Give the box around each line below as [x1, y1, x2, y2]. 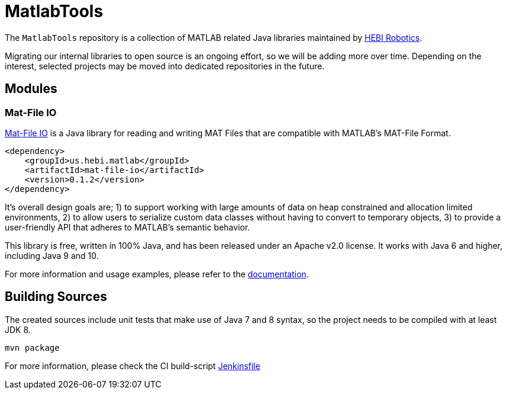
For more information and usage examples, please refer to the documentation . [5, 268, 309, 279]
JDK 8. [5, 324, 31, 335]
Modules [5, 81, 57, 97]
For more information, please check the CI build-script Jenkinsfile [5, 360, 260, 371]
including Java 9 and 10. [5, 250, 99, 261]
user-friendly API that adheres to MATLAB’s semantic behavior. [5, 222, 250, 232]
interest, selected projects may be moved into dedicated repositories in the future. [5, 60, 325, 71]
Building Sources [5, 289, 107, 305]
